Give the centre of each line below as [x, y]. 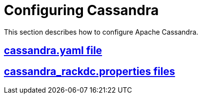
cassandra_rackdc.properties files [90, 71]
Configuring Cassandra [81, 10]
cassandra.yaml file [53, 51]
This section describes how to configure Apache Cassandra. [101, 32]
